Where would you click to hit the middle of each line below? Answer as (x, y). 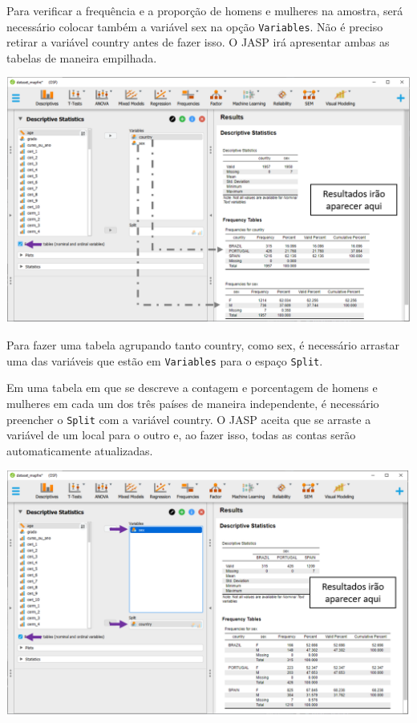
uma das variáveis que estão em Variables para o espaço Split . (165, 360)
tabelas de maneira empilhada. (82, 57)
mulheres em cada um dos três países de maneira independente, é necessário (193, 404)
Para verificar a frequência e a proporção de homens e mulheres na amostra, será (205, 10)
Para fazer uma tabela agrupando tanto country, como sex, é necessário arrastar (203, 345)
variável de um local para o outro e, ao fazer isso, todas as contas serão (181, 435)
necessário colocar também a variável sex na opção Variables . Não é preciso (195, 26)
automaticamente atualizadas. (80, 450)
